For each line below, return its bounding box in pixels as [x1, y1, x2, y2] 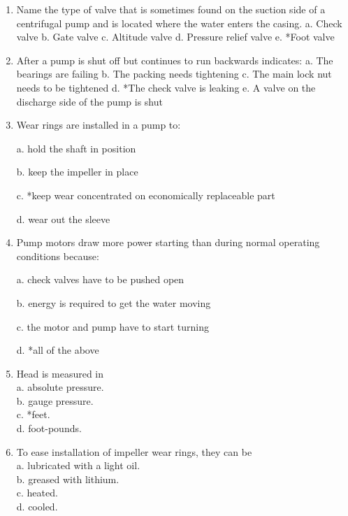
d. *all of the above [16, 343, 99, 357]
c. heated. [16, 485, 58, 500]
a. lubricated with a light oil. [16, 458, 140, 473]
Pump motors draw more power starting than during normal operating [16, 235, 320, 250]
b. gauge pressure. [16, 393, 94, 408]
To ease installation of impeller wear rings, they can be [16, 444, 252, 459]
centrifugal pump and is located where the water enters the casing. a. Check [16, 15, 342, 30]
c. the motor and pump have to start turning [16, 319, 209, 334]
